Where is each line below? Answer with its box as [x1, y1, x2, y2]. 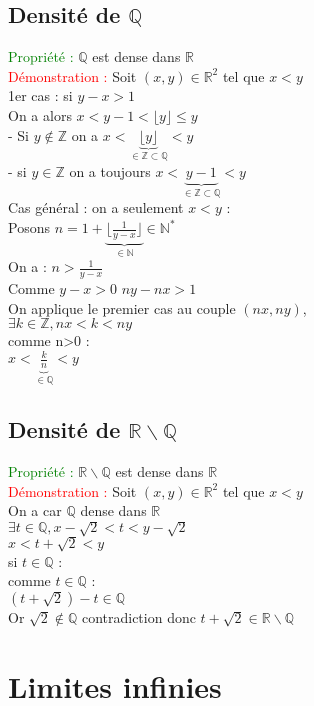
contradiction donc [81, 606, 196, 627]
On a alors [8, 104, 72, 125]
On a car [8, 500, 62, 521]
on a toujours [69, 161, 151, 182]
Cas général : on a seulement [8, 197, 184, 218]
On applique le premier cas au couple [8, 297, 236, 318]
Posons [8, 217, 50, 238]
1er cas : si [8, 85, 73, 106]
